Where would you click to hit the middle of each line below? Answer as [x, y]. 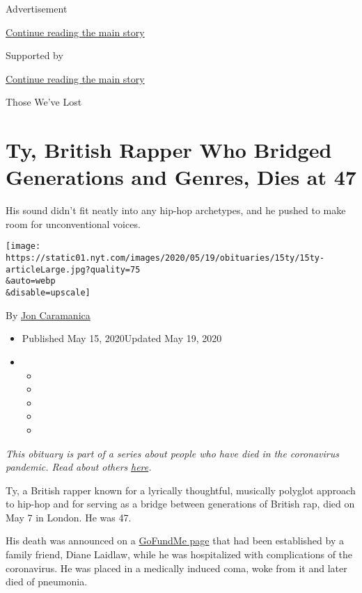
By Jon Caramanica [48, 315]
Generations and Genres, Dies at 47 [181, 177]
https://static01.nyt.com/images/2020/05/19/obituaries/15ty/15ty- [165, 258]
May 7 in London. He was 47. [69, 517]
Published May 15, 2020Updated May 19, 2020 [122, 338]
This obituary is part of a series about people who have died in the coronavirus [172, 453]
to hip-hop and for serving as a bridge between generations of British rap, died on [180, 504]
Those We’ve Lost [44, 102]
